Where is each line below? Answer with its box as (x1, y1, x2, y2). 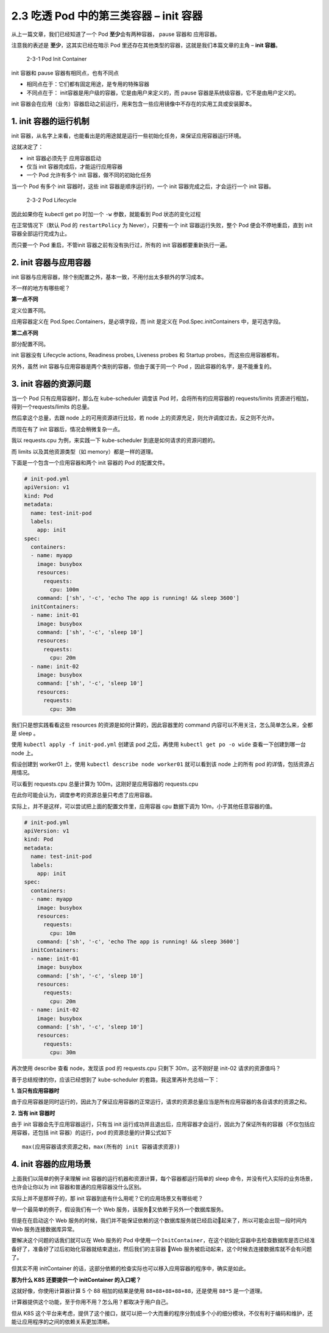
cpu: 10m (49, 929, 76, 937)
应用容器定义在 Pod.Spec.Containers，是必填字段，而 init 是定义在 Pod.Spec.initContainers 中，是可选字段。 (11, 318, 285, 325)
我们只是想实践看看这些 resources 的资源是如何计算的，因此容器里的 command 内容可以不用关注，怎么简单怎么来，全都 (11, 721, 313, 728)
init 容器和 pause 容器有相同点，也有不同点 (11, 69, 119, 76)
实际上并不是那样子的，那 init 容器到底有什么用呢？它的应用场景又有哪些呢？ (11, 1194, 203, 1202)
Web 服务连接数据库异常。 (11, 1225, 78, 1233)
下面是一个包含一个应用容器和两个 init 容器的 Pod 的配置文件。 (11, 459, 169, 466)
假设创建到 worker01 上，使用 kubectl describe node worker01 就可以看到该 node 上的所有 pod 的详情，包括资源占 (11, 761, 315, 768)
